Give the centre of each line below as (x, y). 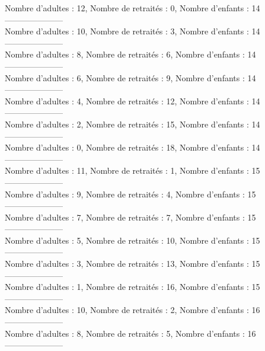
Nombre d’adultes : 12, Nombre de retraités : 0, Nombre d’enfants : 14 (132, 8)
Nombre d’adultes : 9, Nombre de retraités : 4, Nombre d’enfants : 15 (130, 194)
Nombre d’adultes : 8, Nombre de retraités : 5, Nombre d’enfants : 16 (130, 333)
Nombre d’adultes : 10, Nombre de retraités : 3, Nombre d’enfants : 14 (132, 31)
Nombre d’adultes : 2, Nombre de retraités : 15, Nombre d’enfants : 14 (132, 124)
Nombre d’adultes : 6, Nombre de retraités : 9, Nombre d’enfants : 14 (130, 77)
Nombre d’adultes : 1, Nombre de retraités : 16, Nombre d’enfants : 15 (132, 287)
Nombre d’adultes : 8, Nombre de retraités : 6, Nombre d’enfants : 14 (130, 54)
